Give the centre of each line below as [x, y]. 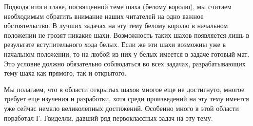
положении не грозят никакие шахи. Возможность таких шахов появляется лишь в [127, 35]
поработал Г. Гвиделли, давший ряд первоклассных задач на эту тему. [108, 118]
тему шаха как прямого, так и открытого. [65, 73]
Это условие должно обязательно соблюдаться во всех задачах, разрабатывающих [125, 63]
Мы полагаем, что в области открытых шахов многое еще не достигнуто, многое [124, 89]
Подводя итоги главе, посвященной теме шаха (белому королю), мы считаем [118, 6]
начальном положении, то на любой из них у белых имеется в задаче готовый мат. [127, 54]
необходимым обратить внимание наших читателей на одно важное [104, 16]
